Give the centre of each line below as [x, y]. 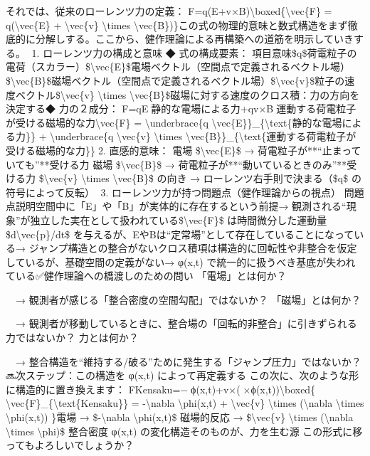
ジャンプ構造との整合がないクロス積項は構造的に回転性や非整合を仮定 [193, 248]
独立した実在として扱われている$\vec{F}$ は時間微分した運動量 [179, 219]
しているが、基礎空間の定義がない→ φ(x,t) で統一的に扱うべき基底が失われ [181, 261]
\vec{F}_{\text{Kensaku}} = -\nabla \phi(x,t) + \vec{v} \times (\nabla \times [185, 403]
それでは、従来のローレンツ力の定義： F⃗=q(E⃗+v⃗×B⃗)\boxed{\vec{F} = [169, 11]
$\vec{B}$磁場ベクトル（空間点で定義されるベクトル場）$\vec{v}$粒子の [175, 80]
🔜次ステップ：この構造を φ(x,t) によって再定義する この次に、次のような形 [183, 375]
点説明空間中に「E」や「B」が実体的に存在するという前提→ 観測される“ [176, 206]
